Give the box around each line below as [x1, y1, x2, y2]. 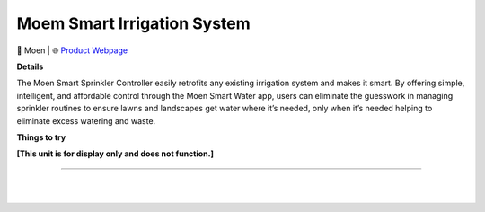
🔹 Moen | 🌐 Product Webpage [16, 45, 128, 56]
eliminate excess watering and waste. [16, 115, 156, 126]
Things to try [16, 131, 66, 143]
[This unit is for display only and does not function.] [16, 148, 215, 159]
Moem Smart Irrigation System [16, 13, 251, 33]
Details [16, 61, 44, 72]
